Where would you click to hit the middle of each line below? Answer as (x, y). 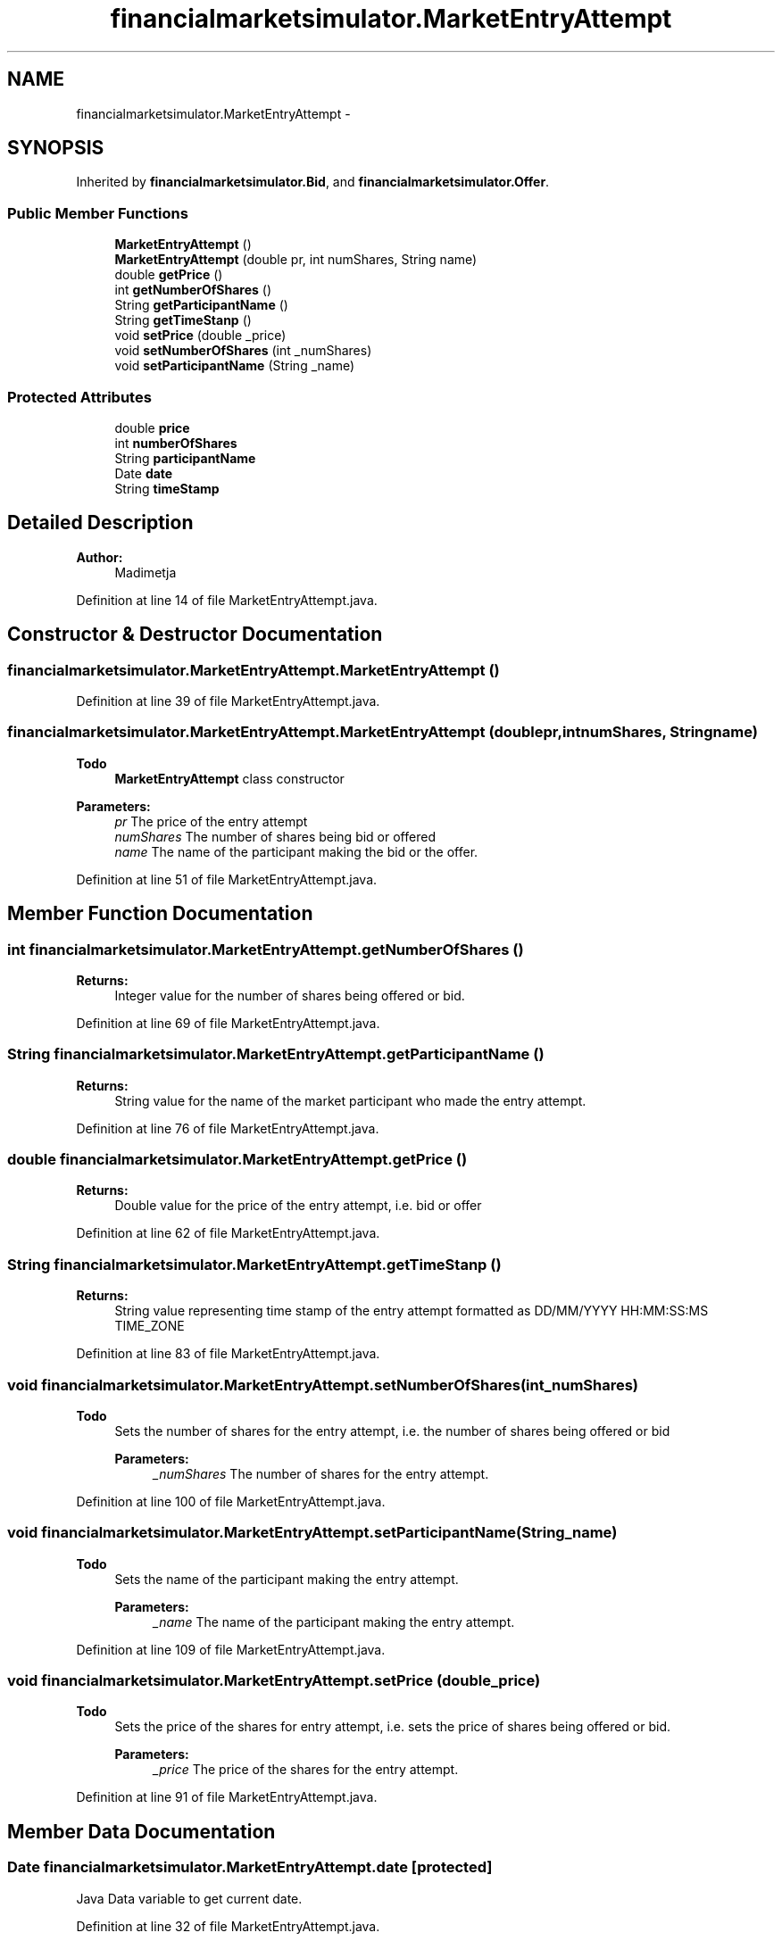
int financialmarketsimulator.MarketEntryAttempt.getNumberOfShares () (266, 949)
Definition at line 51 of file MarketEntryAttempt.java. (227, 879)
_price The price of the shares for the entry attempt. (306, 1770)
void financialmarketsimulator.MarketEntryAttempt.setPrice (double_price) (274, 1681)
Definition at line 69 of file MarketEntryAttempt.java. (228, 1023)
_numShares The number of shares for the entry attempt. (321, 1473)
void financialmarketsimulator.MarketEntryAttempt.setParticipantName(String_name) (312, 1533)
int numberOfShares (176, 443)
